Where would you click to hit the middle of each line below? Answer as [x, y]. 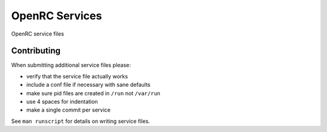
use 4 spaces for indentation [62, 102]
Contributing [36, 51]
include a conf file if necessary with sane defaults [88, 85]
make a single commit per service [68, 110]
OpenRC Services [57, 16]
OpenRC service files [38, 34]
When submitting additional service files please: [71, 65]
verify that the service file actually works [77, 76]
